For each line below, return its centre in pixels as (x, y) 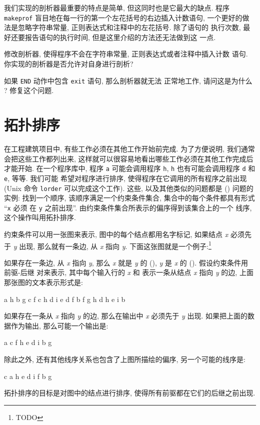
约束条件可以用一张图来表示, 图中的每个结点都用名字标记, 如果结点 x (116, 234)
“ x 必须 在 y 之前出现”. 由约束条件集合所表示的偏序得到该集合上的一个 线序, (128, 207)
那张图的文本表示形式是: (43, 282)
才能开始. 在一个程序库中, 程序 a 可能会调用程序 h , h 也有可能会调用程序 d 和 (130, 168)
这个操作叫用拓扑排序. (40, 217)
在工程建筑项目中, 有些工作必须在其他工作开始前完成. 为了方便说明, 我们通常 (129, 148)
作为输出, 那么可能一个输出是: (59, 325)
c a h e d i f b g (28, 376)
